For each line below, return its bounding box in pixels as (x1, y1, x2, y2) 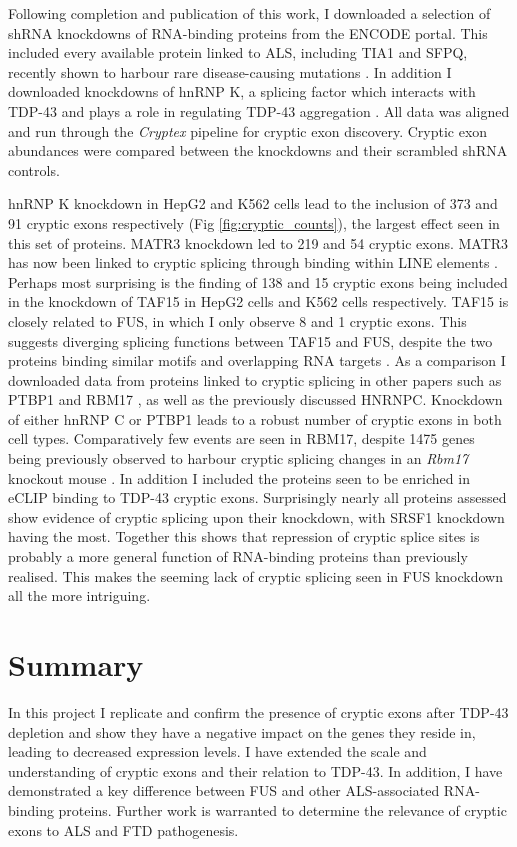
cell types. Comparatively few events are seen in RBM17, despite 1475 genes (8, 428, 475, 449)
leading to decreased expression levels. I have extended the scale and (8, 741, 427, 762)
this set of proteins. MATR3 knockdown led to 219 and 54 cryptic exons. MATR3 (8, 232, 509, 253)
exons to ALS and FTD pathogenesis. (8, 819, 239, 840)
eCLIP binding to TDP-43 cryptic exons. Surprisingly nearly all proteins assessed (8, 487, 507, 508)
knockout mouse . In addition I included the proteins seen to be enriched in (8, 467, 470, 488)
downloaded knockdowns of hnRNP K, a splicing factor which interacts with (8, 81, 476, 102)
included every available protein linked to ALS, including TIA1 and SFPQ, (8, 42, 468, 63)
